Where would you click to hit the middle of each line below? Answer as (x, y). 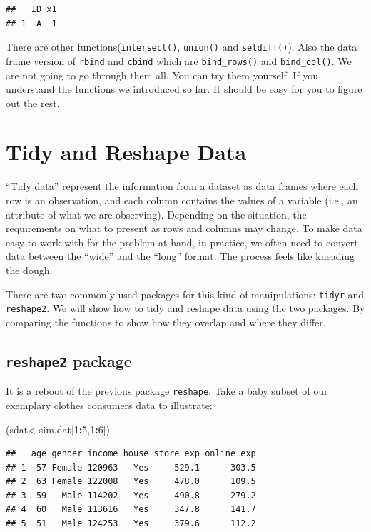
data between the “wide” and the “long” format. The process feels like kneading (181, 256)
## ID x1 (31, 9)
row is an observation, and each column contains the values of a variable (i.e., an (182, 200)
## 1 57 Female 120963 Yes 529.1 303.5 (131, 467)
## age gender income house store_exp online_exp (131, 454)
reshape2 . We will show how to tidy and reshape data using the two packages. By (185, 308)
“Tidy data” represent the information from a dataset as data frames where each (182, 186)
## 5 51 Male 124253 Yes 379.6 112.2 (131, 524)
